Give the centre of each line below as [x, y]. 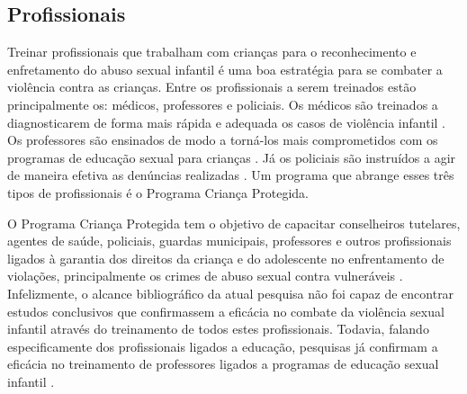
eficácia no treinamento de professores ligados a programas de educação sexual [223, 364]
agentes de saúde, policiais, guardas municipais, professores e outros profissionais [229, 241]
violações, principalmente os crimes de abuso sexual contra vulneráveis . [205, 276]
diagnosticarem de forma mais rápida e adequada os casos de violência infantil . [227, 122]
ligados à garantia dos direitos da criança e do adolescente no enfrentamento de [226, 258]
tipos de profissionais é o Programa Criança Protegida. [158, 192]
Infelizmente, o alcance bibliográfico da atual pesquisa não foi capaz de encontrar [231, 293]
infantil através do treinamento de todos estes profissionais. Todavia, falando [218, 329]
